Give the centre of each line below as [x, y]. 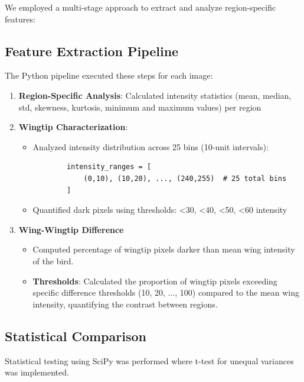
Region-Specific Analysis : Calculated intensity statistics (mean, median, [155, 95]
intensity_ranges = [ [109, 167]
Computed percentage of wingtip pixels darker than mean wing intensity [164, 249]
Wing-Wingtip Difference [71, 229]
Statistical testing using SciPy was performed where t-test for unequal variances [149, 360]
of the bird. [53, 260]
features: [20, 19]
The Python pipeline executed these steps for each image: [109, 75]
